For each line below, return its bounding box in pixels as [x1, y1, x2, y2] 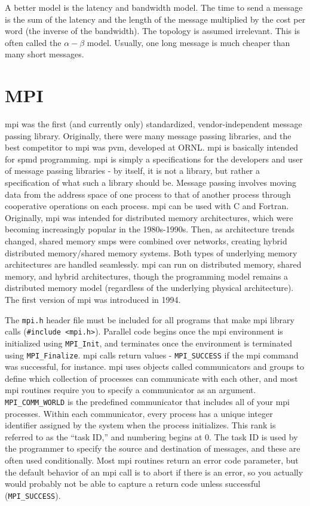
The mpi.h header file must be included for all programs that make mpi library [5, 313, 294, 326]
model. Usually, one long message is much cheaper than [87, 36, 290, 48]
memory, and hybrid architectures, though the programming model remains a [5, 269, 288, 282]
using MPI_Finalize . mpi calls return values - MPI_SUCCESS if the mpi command [5, 348, 299, 361]
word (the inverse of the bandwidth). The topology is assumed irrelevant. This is [5, 24, 300, 37]
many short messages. [5, 48, 84, 60]
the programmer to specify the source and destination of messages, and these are [5, 442, 300, 455]
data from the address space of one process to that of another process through [5, 188, 291, 200]
